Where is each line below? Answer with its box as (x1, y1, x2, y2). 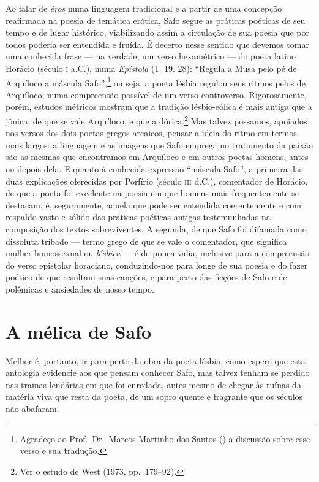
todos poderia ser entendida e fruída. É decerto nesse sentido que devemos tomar (6, 37, 309, 50)
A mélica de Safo (6, 318, 152, 343)
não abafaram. (6, 402, 59, 415)
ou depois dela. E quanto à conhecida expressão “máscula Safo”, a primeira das (6, 163, 303, 175)
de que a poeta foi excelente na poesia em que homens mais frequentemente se (6, 186, 299, 199)
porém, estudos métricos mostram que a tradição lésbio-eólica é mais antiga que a (6, 100, 312, 113)
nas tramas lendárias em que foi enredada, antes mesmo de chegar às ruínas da (6, 378, 301, 391)
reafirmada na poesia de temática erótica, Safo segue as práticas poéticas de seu (6, 13, 306, 26)
